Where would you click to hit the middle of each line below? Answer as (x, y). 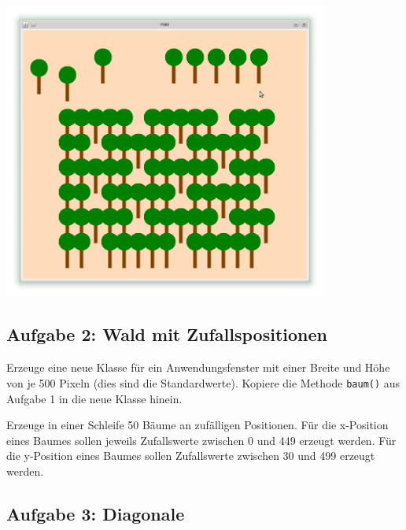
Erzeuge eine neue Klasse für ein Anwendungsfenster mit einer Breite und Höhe (198, 367)
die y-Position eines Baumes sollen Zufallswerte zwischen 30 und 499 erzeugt (191, 456)
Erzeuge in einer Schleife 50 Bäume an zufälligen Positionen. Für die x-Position (197, 425)
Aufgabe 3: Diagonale (96, 513)
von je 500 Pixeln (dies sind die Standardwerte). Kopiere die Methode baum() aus (203, 382)
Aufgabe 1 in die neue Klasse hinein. (94, 398)
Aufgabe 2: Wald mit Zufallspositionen (167, 334)
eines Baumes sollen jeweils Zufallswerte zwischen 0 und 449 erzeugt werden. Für (201, 440)
